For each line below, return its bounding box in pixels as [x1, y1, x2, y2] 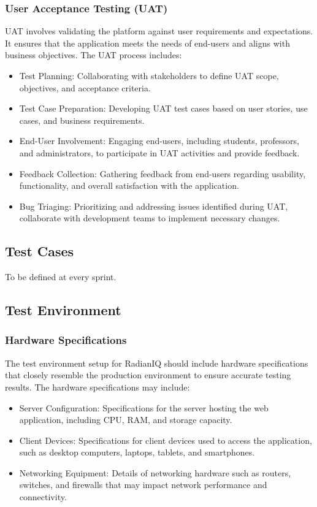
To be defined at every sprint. [5, 270, 116, 283]
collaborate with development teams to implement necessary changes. [19, 212, 280, 224]
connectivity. [19, 490, 67, 503]
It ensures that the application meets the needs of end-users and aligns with [5, 36, 290, 49]
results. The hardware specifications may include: [5, 380, 190, 393]
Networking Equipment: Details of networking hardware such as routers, [19, 466, 291, 479]
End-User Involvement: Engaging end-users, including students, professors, [19, 134, 299, 147]
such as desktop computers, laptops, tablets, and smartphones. [19, 446, 255, 459]
